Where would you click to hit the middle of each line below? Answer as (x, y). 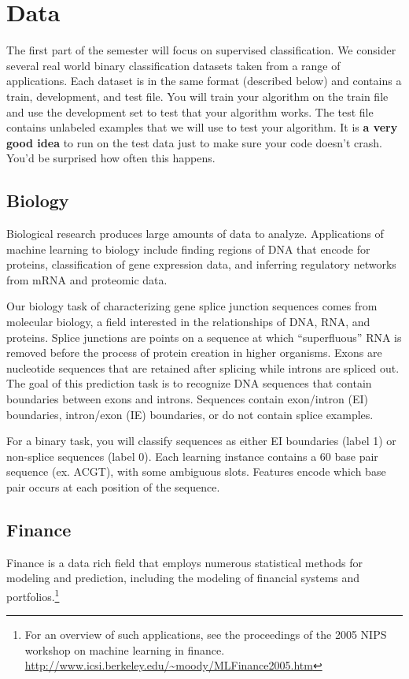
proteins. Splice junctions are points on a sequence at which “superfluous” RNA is (204, 337)
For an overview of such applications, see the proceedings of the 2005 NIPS (206, 634)
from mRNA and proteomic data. (87, 279)
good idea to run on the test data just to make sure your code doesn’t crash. (195, 142)
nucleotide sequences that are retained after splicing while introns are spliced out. (203, 367)
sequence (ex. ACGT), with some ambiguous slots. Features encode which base (196, 471)
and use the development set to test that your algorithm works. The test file (190, 111)
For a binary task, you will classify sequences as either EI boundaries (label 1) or (201, 441)
